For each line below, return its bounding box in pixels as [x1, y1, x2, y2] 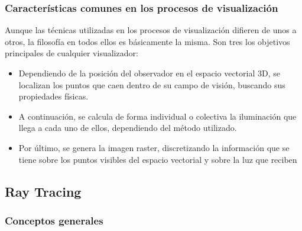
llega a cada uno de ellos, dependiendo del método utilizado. [18, 121, 237, 134]
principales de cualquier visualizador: [5, 47, 138, 59]
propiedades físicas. [18, 90, 89, 102]
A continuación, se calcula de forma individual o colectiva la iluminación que [18, 110, 297, 122]
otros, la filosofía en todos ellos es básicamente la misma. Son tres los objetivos [5, 35, 290, 47]
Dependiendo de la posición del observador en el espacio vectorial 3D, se [18, 67, 280, 79]
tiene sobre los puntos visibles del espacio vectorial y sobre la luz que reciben [18, 153, 297, 165]
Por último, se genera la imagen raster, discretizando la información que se [18, 141, 290, 153]
